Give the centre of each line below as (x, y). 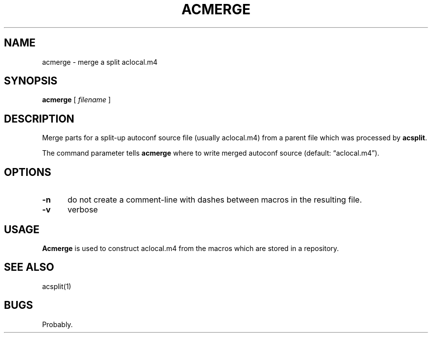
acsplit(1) (57, 286)
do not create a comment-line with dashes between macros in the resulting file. (215, 200)
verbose (83, 210)
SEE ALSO (29, 267)
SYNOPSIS (31, 81)
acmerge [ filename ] (76, 100)
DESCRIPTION (39, 119)
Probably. (57, 324)
